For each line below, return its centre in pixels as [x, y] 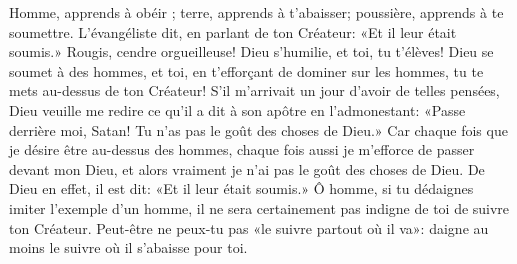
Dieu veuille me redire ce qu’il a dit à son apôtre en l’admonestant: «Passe [237, 109]
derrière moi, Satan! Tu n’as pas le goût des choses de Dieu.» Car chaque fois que [258, 129]
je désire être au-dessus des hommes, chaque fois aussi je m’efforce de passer [242, 149]
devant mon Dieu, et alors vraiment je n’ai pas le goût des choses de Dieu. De [247, 168]
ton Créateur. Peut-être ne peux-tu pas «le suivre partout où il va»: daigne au [249, 227]
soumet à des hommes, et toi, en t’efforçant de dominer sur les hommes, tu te [246, 70]
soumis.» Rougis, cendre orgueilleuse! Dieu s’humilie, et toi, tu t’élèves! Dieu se [251, 51]
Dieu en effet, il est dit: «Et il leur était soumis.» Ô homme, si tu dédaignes [241, 188]
